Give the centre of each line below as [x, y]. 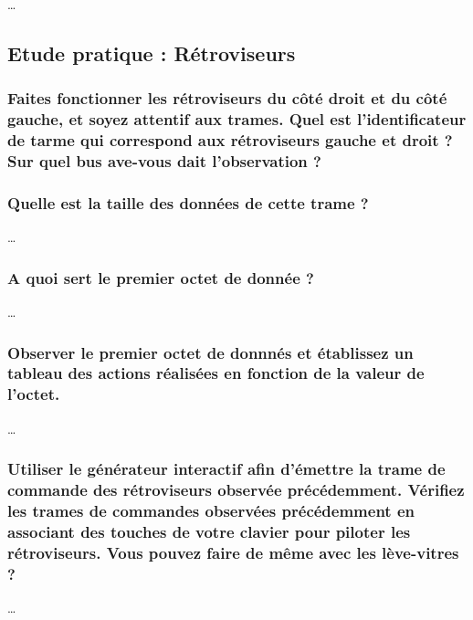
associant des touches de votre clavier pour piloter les [209, 531]
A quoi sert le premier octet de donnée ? [161, 277]
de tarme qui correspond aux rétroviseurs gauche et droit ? [230, 140]
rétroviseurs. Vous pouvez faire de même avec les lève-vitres [233, 552]
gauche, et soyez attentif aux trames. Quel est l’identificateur [237, 119]
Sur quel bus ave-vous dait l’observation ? [164, 161]
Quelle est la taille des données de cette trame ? [188, 202]
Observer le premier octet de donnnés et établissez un [210, 352]
